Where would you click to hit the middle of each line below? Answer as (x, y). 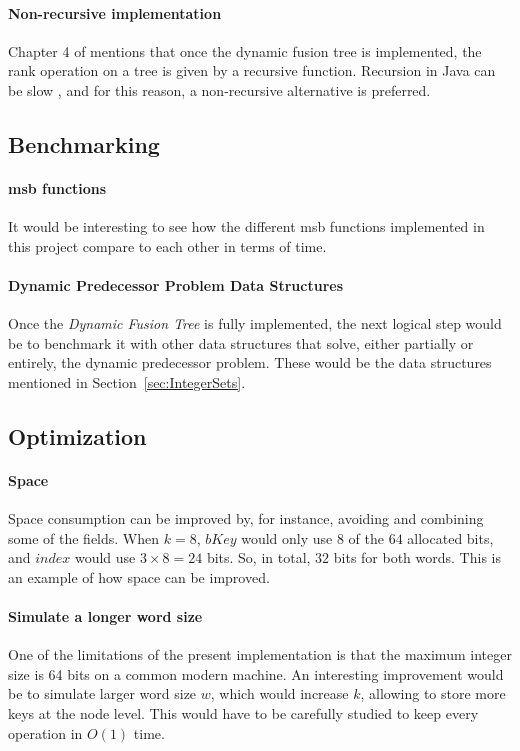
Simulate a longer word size (105, 616)
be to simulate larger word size (102, 693)
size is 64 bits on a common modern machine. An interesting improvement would (256, 673)
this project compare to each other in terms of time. (167, 245)
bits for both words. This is (417, 557)
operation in (45, 732)
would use (105, 557)
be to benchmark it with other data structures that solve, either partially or (241, 342)
